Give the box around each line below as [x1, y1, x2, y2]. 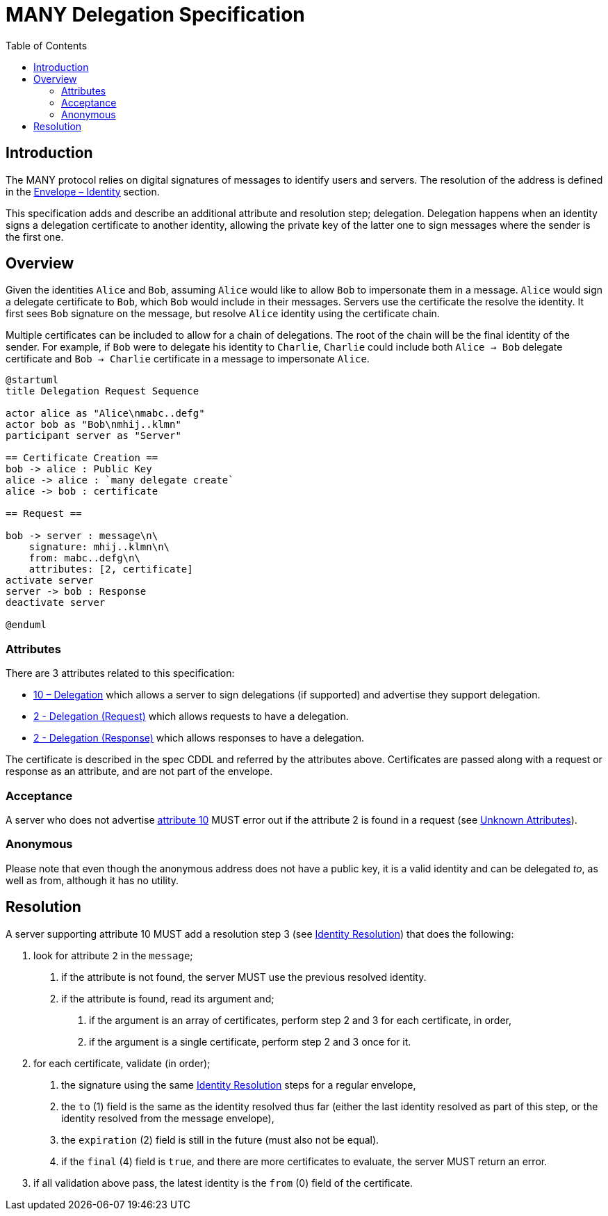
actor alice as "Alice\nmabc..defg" [6, 408, 205, 419]
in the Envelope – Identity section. [6, 185, 160, 198]
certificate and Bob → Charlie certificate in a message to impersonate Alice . [6, 353, 370, 365]
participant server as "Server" [6, 430, 181, 442]
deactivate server [6, 597, 106, 609]
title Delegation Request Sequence [6, 385, 199, 397]
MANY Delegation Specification [6, 3, 305, 26]
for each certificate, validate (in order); [33, 1057, 211, 1069]
